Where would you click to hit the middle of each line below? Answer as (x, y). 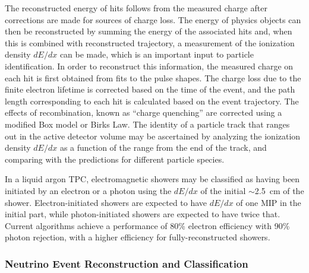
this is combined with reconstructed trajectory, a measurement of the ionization (150, 42)
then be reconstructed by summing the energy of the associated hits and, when (149, 31)
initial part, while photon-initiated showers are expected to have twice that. (143, 214)
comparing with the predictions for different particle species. (115, 159)
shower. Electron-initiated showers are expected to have (106, 202)
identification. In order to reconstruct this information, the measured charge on (149, 66)
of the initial (223, 190)
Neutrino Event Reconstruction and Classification (127, 263)
